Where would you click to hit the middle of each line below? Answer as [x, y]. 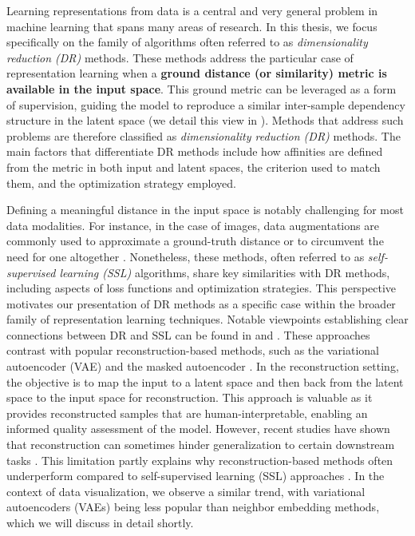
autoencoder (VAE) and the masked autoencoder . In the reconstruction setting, [203, 366]
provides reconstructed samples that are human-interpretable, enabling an [187, 413]
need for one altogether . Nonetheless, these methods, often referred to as [186, 256]
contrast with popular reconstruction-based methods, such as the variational [193, 350]
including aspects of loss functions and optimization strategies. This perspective [202, 288]
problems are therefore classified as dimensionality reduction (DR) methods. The [204, 135]
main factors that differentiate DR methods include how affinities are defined [195, 151]
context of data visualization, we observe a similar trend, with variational [186, 491]
